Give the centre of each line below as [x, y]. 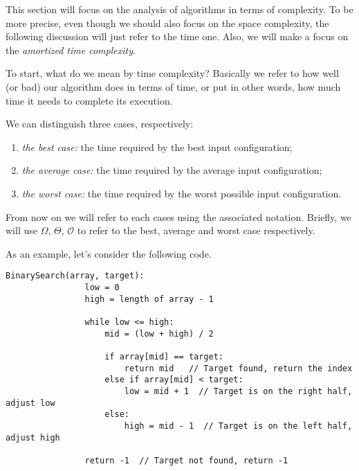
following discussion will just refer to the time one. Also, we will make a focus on [177, 36]
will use [21, 230]
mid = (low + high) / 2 [159, 334]
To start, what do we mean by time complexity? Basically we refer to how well [172, 73]
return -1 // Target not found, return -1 [186, 460]
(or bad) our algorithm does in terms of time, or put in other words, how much [173, 86]
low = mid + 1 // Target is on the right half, [238, 391]
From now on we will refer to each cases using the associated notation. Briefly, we [178, 216]
